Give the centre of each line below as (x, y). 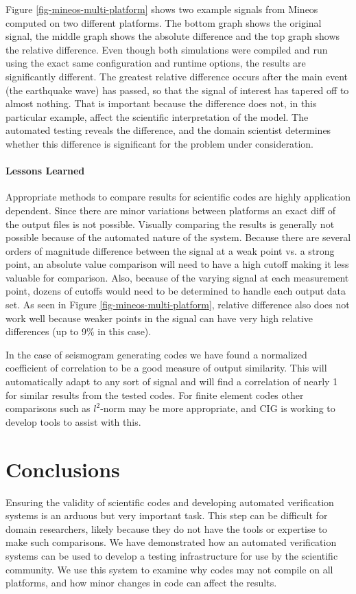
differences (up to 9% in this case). (79, 331)
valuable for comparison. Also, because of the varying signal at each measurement (177, 277)
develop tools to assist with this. (73, 421)
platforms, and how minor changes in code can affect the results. (141, 583)
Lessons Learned (45, 171)
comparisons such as (48, 408)
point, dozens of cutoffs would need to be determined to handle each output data (176, 291)
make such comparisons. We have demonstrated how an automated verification (171, 542)
